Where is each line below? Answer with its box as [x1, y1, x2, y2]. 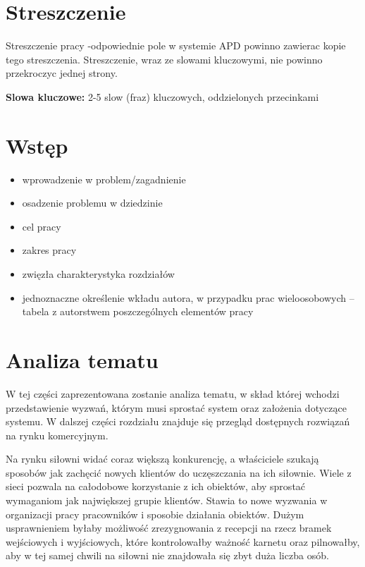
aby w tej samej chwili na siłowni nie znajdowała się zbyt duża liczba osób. [6, 548, 329, 563]
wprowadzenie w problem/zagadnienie [22, 171, 186, 186]
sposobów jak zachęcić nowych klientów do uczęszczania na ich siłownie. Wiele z [6, 465, 352, 480]
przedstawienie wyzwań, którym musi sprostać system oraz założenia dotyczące [6, 400, 347, 415]
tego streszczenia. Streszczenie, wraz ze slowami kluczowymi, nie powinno [6, 51, 323, 66]
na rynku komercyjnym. [6, 427, 109, 442]
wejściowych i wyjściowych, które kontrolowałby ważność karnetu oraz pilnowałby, [6, 534, 360, 549]
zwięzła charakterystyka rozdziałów [22, 267, 175, 281]
